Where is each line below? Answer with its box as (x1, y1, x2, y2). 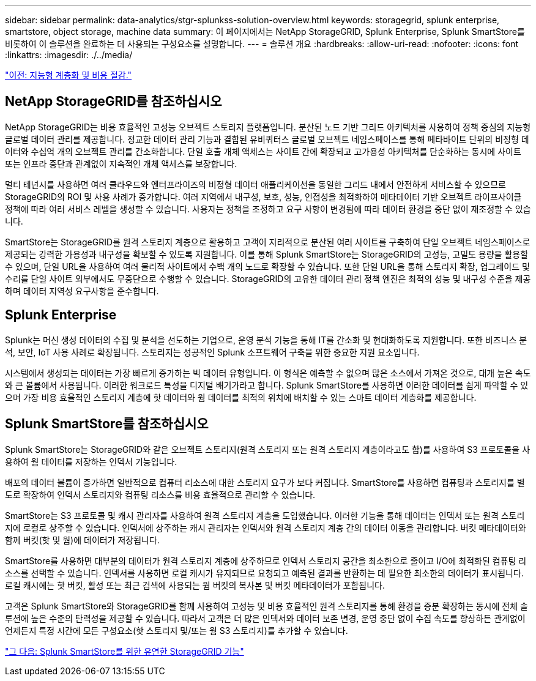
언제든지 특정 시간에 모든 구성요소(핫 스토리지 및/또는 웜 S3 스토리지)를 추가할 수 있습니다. (5, 625, 348, 636)
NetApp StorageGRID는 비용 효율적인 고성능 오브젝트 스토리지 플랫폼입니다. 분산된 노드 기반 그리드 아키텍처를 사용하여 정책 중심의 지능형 (5, 121, 531, 132)
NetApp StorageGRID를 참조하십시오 (5, 94, 222, 110)
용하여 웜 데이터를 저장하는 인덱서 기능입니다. (5, 456, 177, 467)
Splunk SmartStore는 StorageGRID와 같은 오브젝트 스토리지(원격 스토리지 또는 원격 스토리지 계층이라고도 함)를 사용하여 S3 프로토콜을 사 (5, 444, 530, 455)
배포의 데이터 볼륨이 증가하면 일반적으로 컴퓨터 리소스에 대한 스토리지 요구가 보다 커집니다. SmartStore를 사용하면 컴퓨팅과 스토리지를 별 (5, 477, 525, 488)
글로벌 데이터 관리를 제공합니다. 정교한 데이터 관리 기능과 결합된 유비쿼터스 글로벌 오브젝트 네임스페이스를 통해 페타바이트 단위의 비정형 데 (5, 133, 529, 144)
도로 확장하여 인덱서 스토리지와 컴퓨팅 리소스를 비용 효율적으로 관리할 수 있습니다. (5, 489, 316, 500)
